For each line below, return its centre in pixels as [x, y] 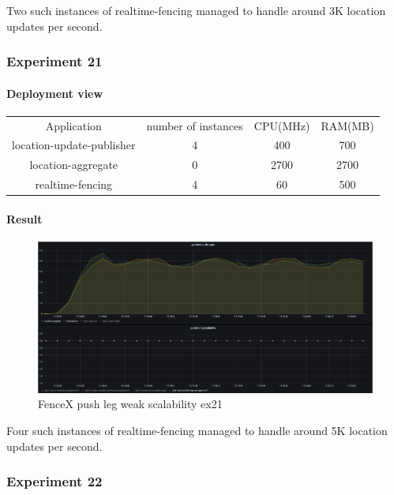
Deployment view [55, 93]
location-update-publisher [74, 145]
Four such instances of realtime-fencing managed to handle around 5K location [197, 431]
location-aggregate [74, 165]
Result [24, 218]
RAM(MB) [347, 125]
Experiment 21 [54, 61]
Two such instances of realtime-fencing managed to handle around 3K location [196, 10]
